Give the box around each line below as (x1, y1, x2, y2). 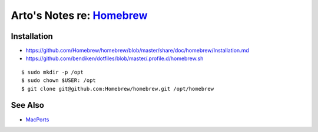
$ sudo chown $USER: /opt (21, 77, 97, 84)
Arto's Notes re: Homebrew (11, 9, 148, 22)
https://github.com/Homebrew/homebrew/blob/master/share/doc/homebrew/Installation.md (25, 47, 250, 54)
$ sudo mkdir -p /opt (21, 68, 84, 75)
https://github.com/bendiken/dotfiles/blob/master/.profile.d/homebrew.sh (25, 55, 204, 62)
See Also (11, 100, 44, 110)
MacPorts (25, 115, 49, 123)
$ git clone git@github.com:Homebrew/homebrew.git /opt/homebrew (21, 85, 214, 92)
